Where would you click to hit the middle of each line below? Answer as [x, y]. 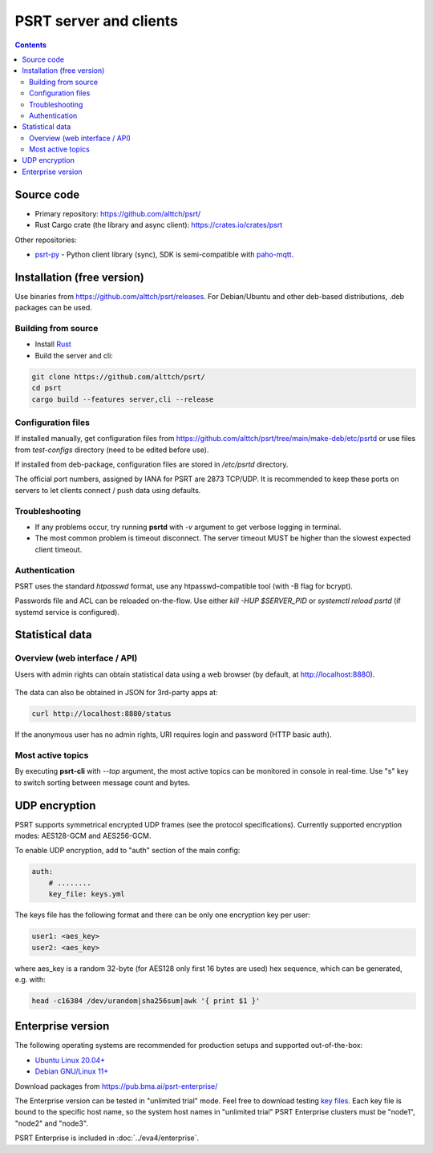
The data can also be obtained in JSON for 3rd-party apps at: [116, 693]
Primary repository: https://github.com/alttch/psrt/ [118, 213]
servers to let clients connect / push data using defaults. [108, 490]
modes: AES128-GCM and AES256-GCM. [83, 835]
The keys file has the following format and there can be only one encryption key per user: [162, 915]
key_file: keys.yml [87, 894]
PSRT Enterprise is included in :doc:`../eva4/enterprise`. [107, 1138]
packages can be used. [53, 308]
